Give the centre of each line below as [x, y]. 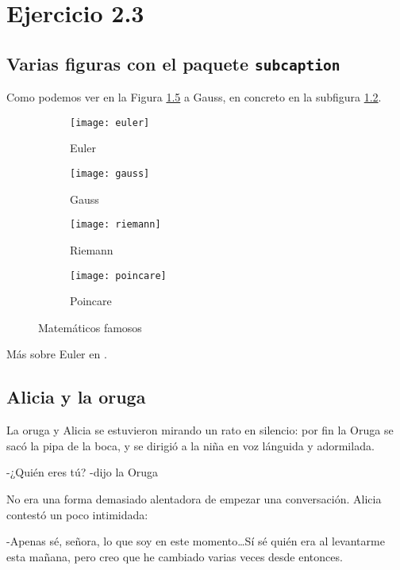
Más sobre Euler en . [57, 354]
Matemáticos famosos [90, 327]
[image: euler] [110, 122]
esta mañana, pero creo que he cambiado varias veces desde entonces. [175, 556]
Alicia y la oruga [76, 397]
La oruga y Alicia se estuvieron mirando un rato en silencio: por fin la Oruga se [200, 430]
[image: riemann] [115, 225]
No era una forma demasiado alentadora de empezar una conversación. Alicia [194, 498]
